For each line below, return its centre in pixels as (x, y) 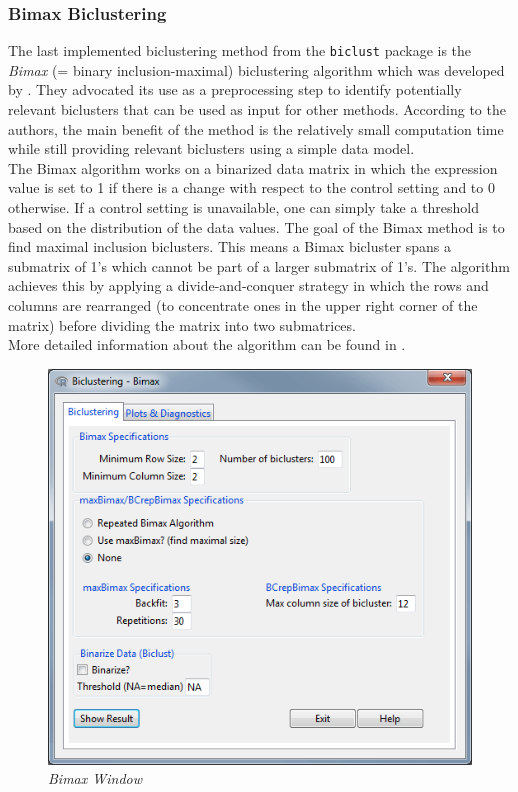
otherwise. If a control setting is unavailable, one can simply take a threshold (244, 207)
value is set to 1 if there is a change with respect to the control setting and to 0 (251, 187)
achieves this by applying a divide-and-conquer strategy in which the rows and (248, 285)
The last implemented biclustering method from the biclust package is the (240, 50)
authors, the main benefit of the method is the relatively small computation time (256, 128)
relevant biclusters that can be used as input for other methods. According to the (257, 109)
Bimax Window (95, 778)
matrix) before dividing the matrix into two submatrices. (182, 324)
